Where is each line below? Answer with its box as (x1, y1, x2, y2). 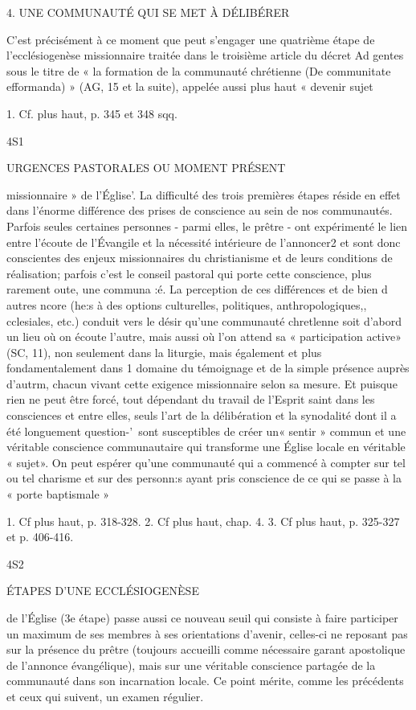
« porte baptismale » (6, 486, 110, 503)
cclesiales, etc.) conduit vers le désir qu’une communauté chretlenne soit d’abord (6, 312, 402, 329)
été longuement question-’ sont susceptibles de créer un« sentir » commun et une (6, 422, 406, 439)
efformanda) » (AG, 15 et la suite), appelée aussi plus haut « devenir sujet (6, 78, 373, 95)
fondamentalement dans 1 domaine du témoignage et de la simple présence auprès (6, 359, 410, 376)
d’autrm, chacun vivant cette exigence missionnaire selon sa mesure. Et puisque (6, 375, 398, 392)
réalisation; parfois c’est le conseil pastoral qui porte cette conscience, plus (6, 265, 372, 281)
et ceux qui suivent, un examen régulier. (6, 687, 204, 704)
